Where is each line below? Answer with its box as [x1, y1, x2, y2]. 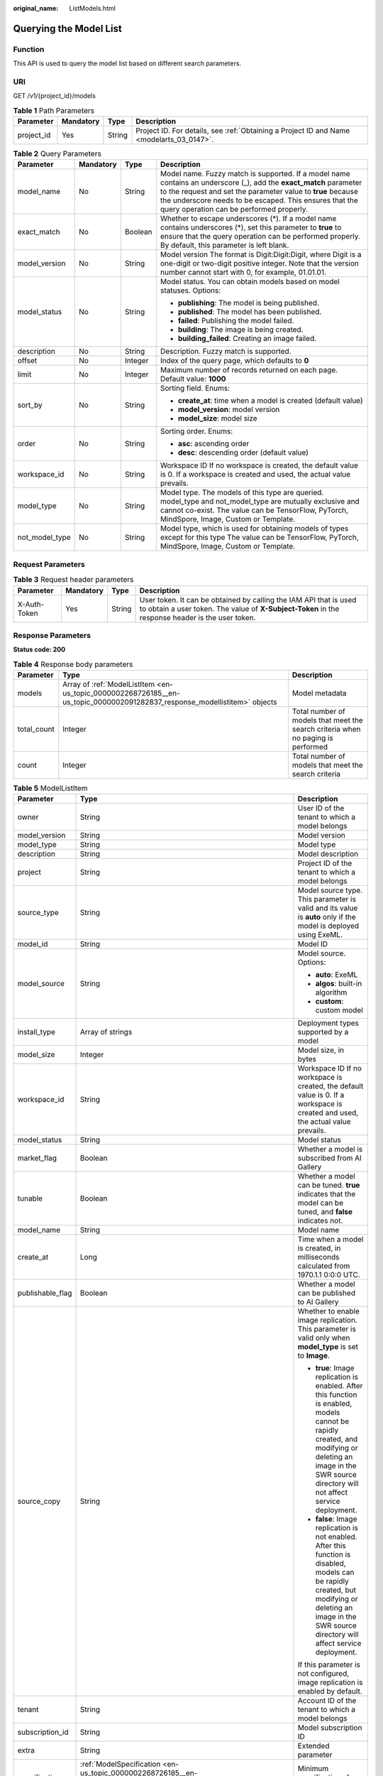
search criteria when [292, 725, 361, 735]
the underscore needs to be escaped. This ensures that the [160, 195, 358, 205]
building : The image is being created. [177, 325, 304, 335]
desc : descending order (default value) [177, 448, 309, 457]
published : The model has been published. [177, 307, 322, 317]
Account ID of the [297, 1696, 357, 1706]
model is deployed [297, 921, 360, 931]
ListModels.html [69, 4, 116, 12]
